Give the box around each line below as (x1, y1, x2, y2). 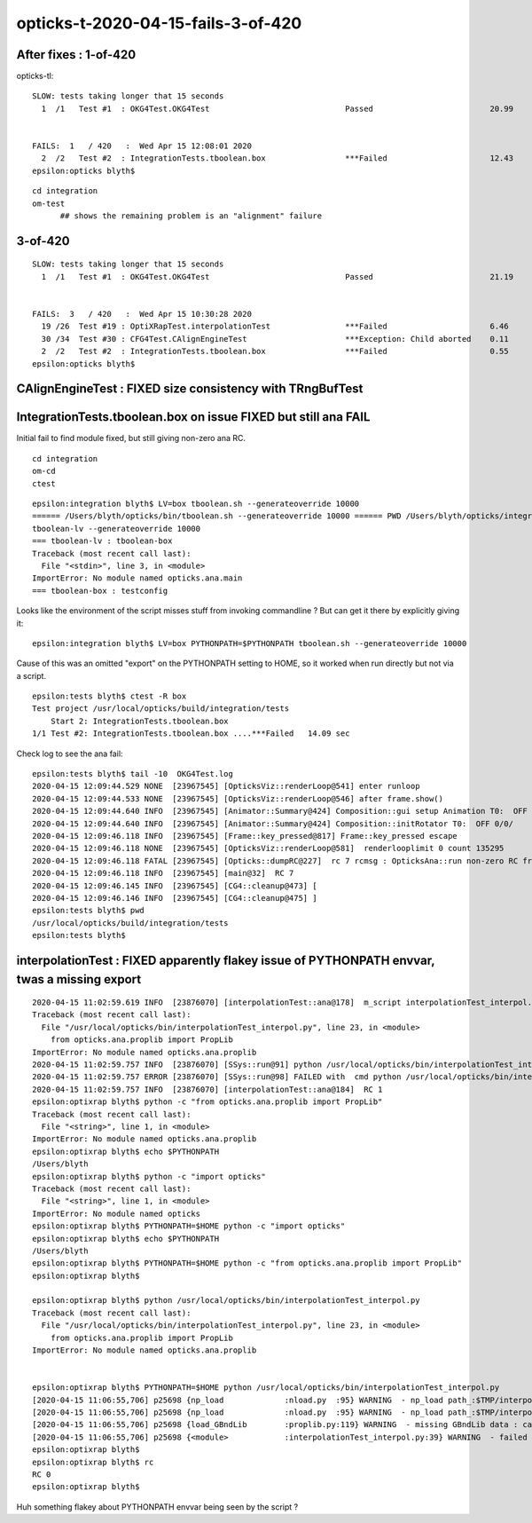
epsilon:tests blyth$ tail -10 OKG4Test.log (32, 769, 234, 779)
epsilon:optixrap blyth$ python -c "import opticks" (32, 1172, 266, 1181)
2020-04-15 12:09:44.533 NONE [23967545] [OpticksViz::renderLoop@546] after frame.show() (32, 793, 443, 803)
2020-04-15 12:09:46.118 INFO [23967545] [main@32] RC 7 (32, 868, 294, 879)
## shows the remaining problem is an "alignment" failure (59, 210, 323, 221)
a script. (16, 670, 47, 681)
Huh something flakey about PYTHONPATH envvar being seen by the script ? (16, 1501, 299, 1512)
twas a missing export (16, 972, 142, 987)
